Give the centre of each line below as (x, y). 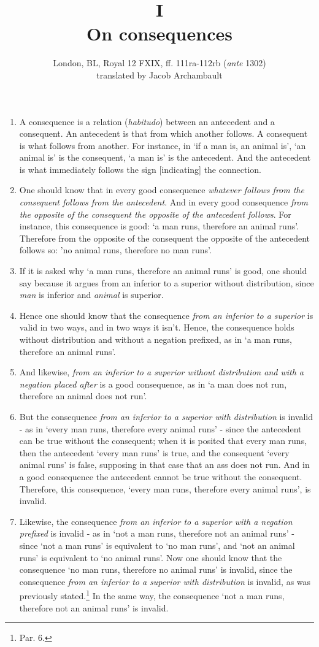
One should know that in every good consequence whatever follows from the (162, 190)
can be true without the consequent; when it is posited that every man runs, (163, 441)
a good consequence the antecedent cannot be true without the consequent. (161, 476)
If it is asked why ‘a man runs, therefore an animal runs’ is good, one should (163, 271)
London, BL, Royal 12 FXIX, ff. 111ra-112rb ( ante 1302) (159, 63)
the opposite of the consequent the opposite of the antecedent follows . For (155, 214)
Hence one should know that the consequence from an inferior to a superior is (166, 315)
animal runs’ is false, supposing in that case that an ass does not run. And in (164, 465)
